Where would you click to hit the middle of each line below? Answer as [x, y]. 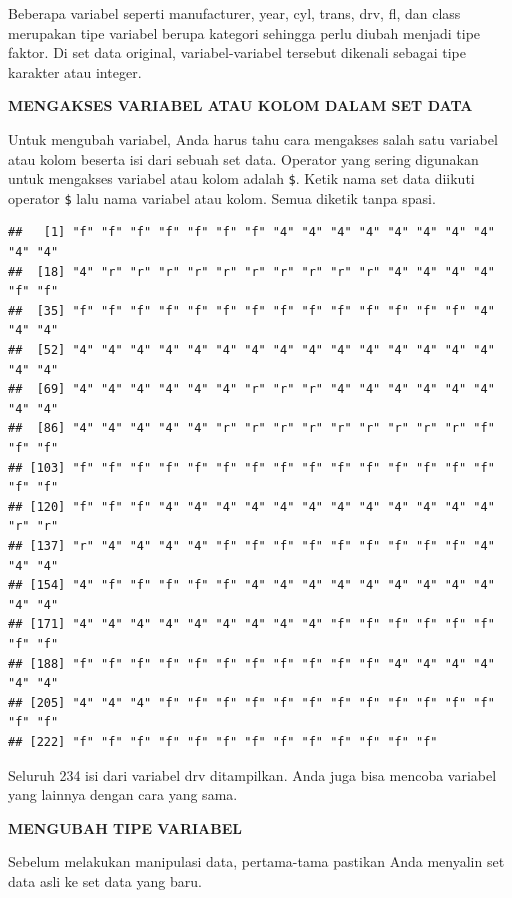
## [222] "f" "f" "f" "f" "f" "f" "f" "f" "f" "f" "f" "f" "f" [223, 741]
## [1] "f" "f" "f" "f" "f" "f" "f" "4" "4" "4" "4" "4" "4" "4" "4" [251, 232]
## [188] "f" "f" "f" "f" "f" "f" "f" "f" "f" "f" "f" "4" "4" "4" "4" [251, 663]
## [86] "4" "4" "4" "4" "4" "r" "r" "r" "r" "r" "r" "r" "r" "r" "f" [251, 428]
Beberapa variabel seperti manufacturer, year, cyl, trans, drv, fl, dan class [234, 13]
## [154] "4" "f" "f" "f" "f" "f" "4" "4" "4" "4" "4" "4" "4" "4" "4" [251, 585]
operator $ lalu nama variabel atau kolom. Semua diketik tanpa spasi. [222, 197]
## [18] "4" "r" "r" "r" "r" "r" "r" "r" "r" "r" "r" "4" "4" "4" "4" [251, 271]
